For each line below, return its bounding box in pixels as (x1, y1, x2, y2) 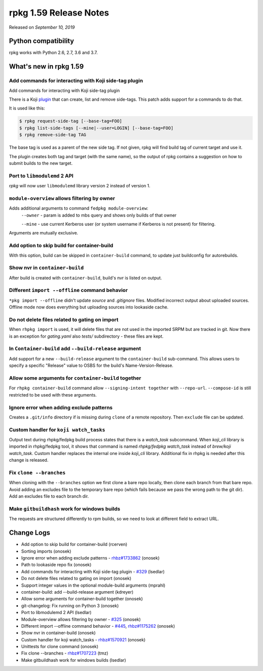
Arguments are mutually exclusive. (9, 230, 78, 236)
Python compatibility (9, 37, 74, 45)
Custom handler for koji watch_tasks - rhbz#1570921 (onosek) (21, 636, 146, 642)
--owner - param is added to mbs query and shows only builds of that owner (21, 212, 177, 218)
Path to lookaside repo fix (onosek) (21, 562, 92, 568)
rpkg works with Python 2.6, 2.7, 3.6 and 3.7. (9, 50, 98, 55)
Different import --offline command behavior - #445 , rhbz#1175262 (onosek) (21, 623, 175, 629)
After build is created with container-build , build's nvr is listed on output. (9, 275, 162, 281)
